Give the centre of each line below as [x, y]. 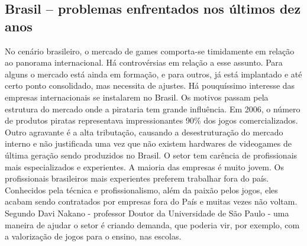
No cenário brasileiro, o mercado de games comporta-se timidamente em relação [150, 51]
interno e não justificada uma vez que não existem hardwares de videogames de [148, 143]
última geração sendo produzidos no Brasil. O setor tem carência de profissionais [151, 155]
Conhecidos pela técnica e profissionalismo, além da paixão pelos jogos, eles [141, 190]
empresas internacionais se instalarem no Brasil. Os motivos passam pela [137, 97]
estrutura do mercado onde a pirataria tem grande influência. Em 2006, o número [153, 109]
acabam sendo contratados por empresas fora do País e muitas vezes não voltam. [151, 201]
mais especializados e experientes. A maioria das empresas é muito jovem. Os [144, 166]
